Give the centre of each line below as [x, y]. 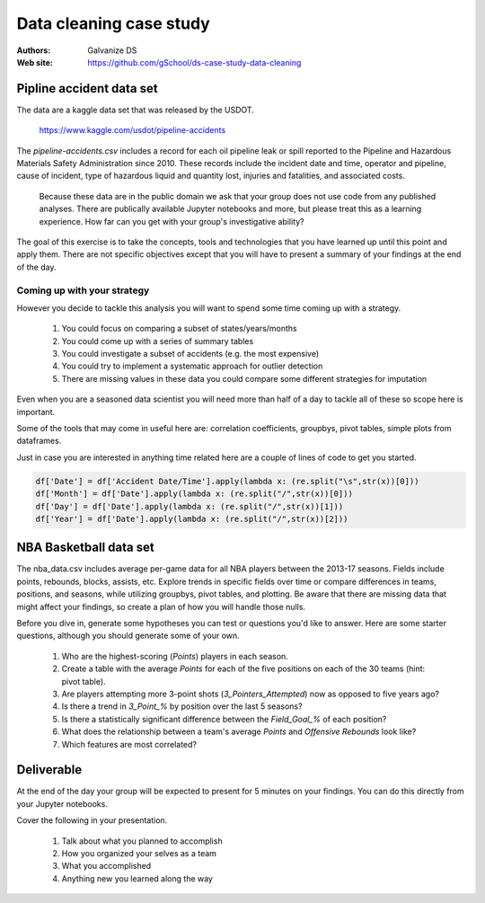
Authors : [34, 50]
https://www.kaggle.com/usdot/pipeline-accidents [132, 130]
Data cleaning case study [113, 23]
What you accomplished [106, 866]
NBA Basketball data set [85, 548]
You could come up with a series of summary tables [158, 341]
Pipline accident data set [87, 89]
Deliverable [49, 770]
